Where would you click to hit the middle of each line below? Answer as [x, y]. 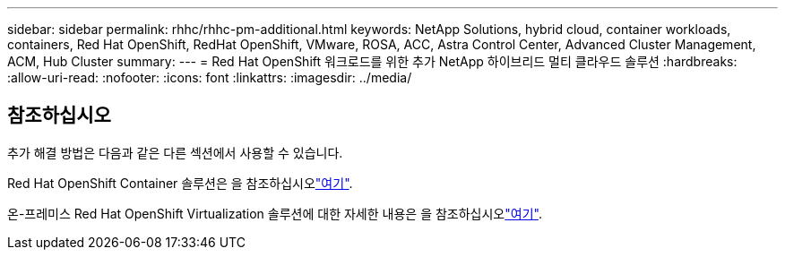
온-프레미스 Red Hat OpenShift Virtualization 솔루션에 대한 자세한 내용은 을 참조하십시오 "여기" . [275, 213]
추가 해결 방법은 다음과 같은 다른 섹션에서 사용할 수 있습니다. [175, 152]
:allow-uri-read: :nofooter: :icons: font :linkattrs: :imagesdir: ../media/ [210, 77]
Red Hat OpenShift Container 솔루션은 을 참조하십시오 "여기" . [180, 183]
